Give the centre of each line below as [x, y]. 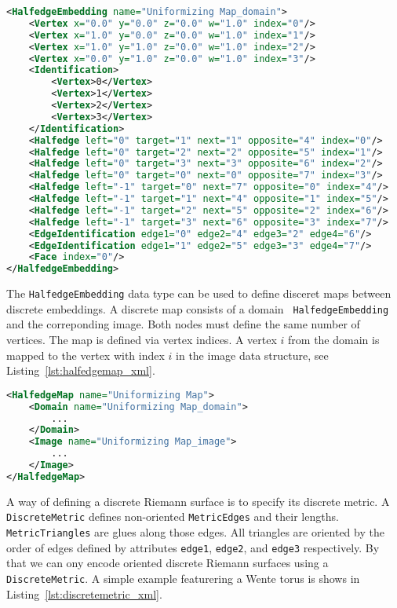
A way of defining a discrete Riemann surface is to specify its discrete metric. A [198, 501]
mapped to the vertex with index [86, 355]
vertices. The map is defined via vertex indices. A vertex [142, 340]
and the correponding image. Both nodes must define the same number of [183, 324]
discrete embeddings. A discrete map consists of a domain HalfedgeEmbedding [198, 308]
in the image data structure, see [252, 355]
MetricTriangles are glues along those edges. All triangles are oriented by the [195, 532]
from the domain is [334, 340]
